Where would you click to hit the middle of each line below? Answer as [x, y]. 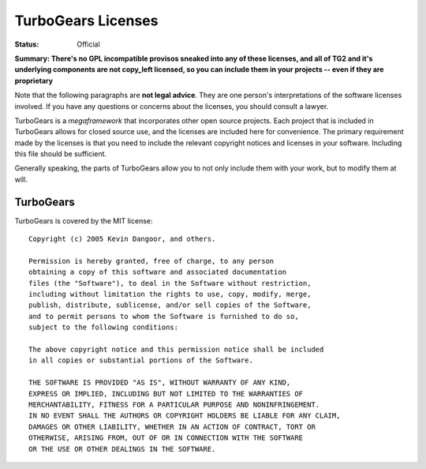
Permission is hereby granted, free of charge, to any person [151, 261]
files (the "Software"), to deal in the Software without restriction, [170, 283]
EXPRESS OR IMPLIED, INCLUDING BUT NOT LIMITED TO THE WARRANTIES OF [166, 394]
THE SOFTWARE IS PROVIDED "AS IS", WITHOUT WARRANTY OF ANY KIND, [160, 383]
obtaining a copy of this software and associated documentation [158, 272]
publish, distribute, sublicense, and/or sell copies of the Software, [170, 305]
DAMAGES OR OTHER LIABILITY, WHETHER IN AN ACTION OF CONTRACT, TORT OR [172, 427]
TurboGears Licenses [86, 21]
